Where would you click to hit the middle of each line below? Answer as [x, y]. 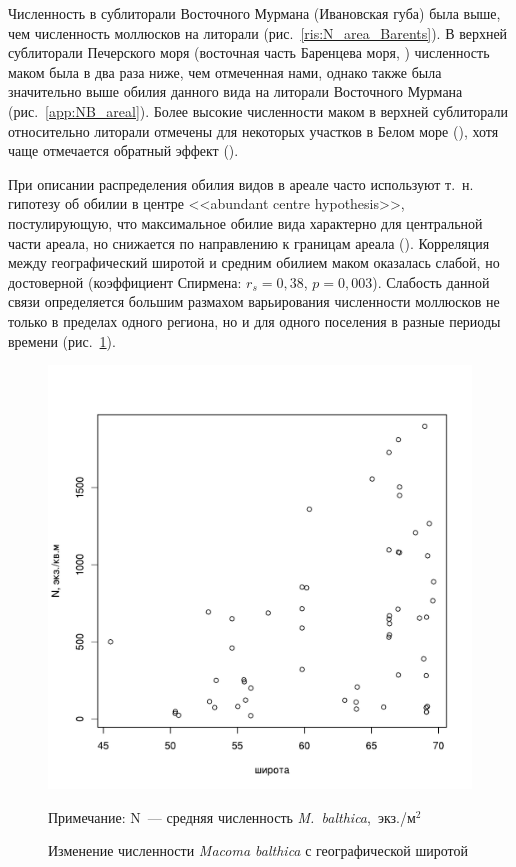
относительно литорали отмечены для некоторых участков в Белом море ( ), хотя [253, 130]
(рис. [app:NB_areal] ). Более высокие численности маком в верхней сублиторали [258, 110]
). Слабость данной [431, 281]
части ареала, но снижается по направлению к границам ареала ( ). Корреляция [249, 242]
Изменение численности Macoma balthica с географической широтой [258, 850]
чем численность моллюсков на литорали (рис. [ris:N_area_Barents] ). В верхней [258, 32]
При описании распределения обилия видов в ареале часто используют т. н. [241, 183]
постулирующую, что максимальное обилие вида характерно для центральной [245, 222]
